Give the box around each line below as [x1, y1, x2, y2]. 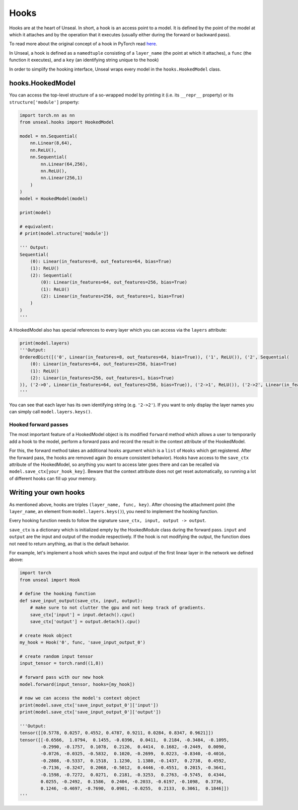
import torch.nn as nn [19, 112, 75, 118]
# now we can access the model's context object [19, 695, 141, 701]
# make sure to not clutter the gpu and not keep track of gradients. [30, 605, 206, 611]
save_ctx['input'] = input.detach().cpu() [30, 612, 135, 618]
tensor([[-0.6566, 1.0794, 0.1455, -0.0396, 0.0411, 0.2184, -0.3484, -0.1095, [19, 737, 229, 743]
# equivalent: [19, 224, 54, 230]
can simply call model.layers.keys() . [9, 409, 92, 415]
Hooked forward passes [9, 421, 69, 428]
